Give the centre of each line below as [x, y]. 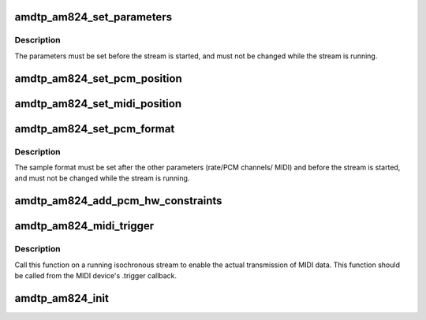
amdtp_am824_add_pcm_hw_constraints [118, 201]
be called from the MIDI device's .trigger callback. [96, 275]
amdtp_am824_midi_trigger [84, 226]
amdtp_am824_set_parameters [93, 17]
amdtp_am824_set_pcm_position [98, 78]
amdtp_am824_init [62, 298]
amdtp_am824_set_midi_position [98, 104]
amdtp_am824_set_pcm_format [95, 129]
